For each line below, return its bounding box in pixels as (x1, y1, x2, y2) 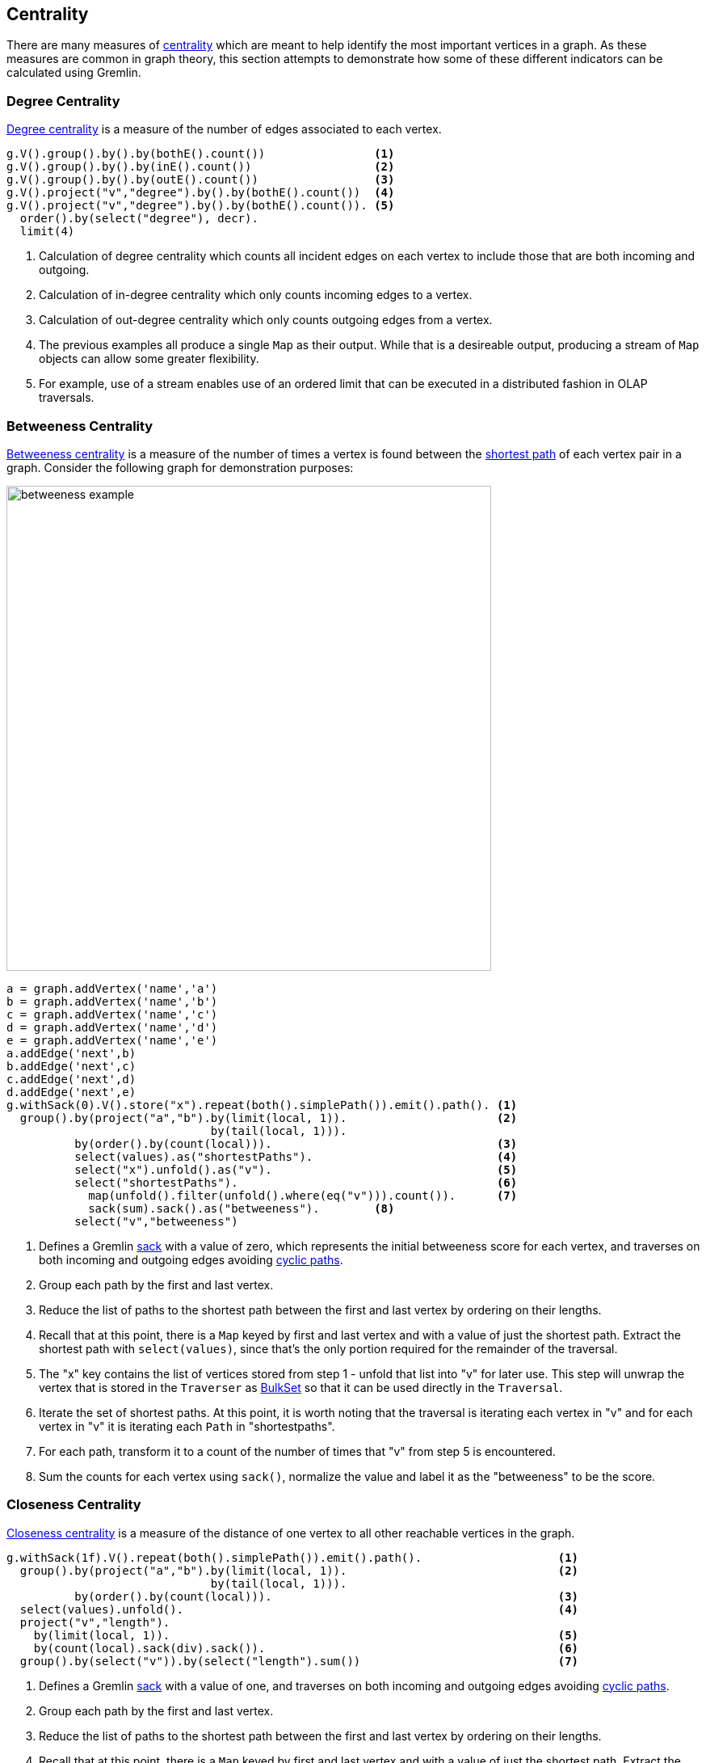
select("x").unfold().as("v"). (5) (74, 1162, 518, 1176)
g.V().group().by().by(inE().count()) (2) (6, 160, 395, 174)
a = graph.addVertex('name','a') (6, 981, 218, 995)
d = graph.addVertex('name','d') (6, 1020, 218, 1034)
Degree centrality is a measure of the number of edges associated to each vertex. (6, 122, 442, 137)
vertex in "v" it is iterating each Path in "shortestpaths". (39, 1419, 335, 1433)
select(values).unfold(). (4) (19, 1602, 579, 1616)
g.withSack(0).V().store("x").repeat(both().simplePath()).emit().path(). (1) (6, 1098, 518, 1111)
